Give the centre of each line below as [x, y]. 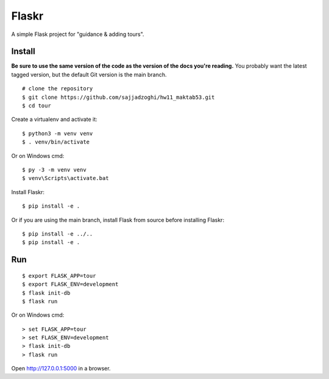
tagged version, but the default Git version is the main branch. [89, 74]
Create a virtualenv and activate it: [54, 120]
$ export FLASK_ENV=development [70, 284]
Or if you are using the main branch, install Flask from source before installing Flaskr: [118, 220]
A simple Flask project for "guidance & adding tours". [78, 34]
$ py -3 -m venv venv [54, 170]
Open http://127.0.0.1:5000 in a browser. [61, 369]
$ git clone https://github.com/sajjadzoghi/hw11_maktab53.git [119, 97]
